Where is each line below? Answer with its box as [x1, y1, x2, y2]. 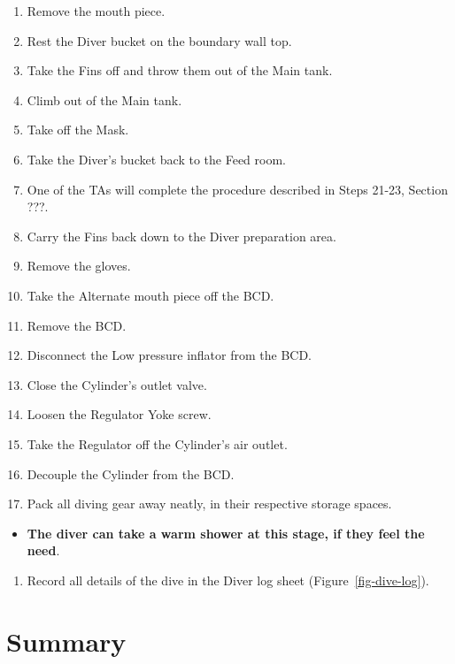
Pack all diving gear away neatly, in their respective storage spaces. [27, 494, 392, 513]
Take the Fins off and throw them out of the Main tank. [27, 61, 333, 80]
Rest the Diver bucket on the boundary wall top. [27, 31, 292, 50]
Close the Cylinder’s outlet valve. [27, 375, 207, 393]
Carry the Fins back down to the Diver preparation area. [27, 226, 336, 245]
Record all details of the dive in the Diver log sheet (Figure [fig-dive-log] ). [27, 570, 429, 589]
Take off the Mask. [27, 120, 129, 139]
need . [27, 541, 60, 560]
